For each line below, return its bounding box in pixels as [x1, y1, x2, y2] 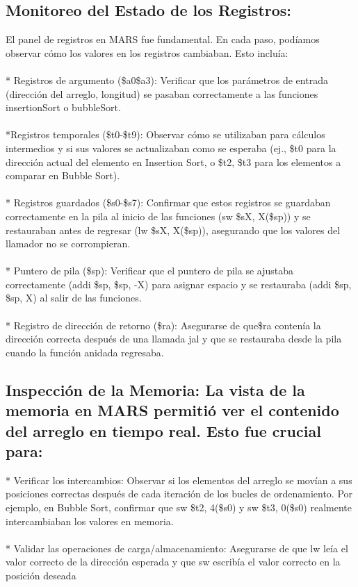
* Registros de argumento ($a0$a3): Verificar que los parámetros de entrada [6, 72, 328, 87]
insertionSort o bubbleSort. [6, 100, 121, 115]
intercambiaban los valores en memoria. [6, 513, 174, 528]
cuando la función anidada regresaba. [6, 345, 164, 359]
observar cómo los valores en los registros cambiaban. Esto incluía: [6, 45, 288, 60]
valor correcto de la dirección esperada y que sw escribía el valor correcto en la [6, 554, 341, 569]
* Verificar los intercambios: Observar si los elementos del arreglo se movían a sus [6, 472, 352, 487]
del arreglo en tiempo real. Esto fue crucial [6, 420, 321, 441]
